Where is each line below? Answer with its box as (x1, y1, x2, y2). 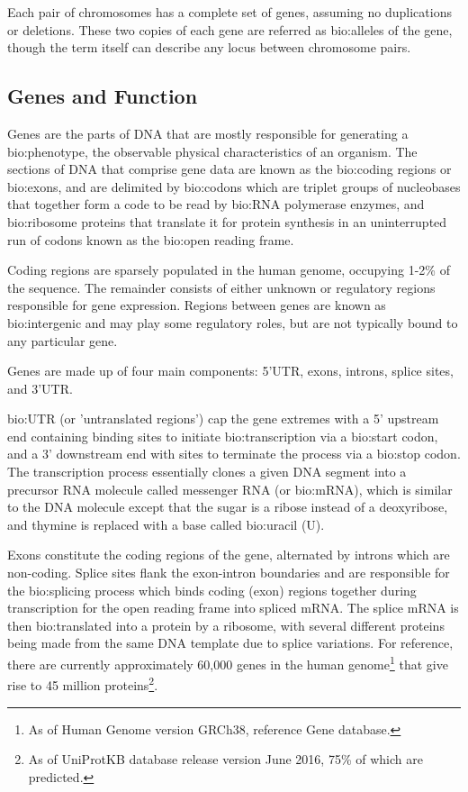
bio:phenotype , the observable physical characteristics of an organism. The (7, 141, 418, 160)
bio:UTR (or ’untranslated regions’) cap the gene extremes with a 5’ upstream (7, 409, 439, 428)
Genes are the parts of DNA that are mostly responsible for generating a (7, 123, 409, 142)
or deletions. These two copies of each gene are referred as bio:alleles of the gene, (7, 20, 453, 39)
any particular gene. (7, 331, 118, 350)
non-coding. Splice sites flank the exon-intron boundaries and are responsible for (7, 563, 450, 582)
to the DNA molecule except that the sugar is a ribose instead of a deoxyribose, (7, 497, 448, 516)
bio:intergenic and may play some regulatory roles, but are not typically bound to (7, 313, 458, 332)
